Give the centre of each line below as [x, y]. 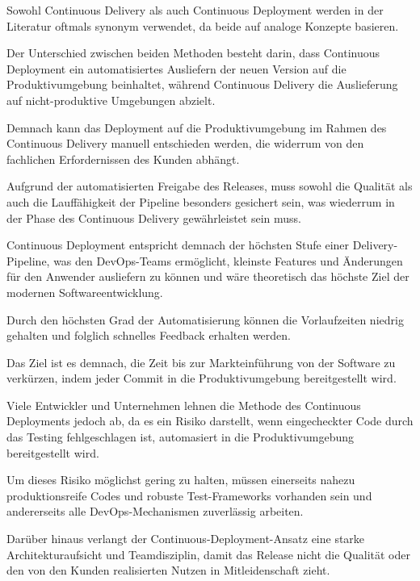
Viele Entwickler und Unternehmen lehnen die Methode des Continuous [184, 405]
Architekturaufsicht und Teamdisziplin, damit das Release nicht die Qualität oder [208, 554]
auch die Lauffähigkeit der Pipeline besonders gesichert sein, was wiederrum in [201, 201]
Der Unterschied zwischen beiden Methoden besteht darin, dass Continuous [193, 53]
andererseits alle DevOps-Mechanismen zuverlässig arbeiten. [155, 511]
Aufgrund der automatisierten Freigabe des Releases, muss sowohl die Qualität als [210, 186]
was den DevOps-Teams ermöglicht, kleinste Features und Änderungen [228, 260]
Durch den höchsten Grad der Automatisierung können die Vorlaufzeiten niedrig [205, 319]
